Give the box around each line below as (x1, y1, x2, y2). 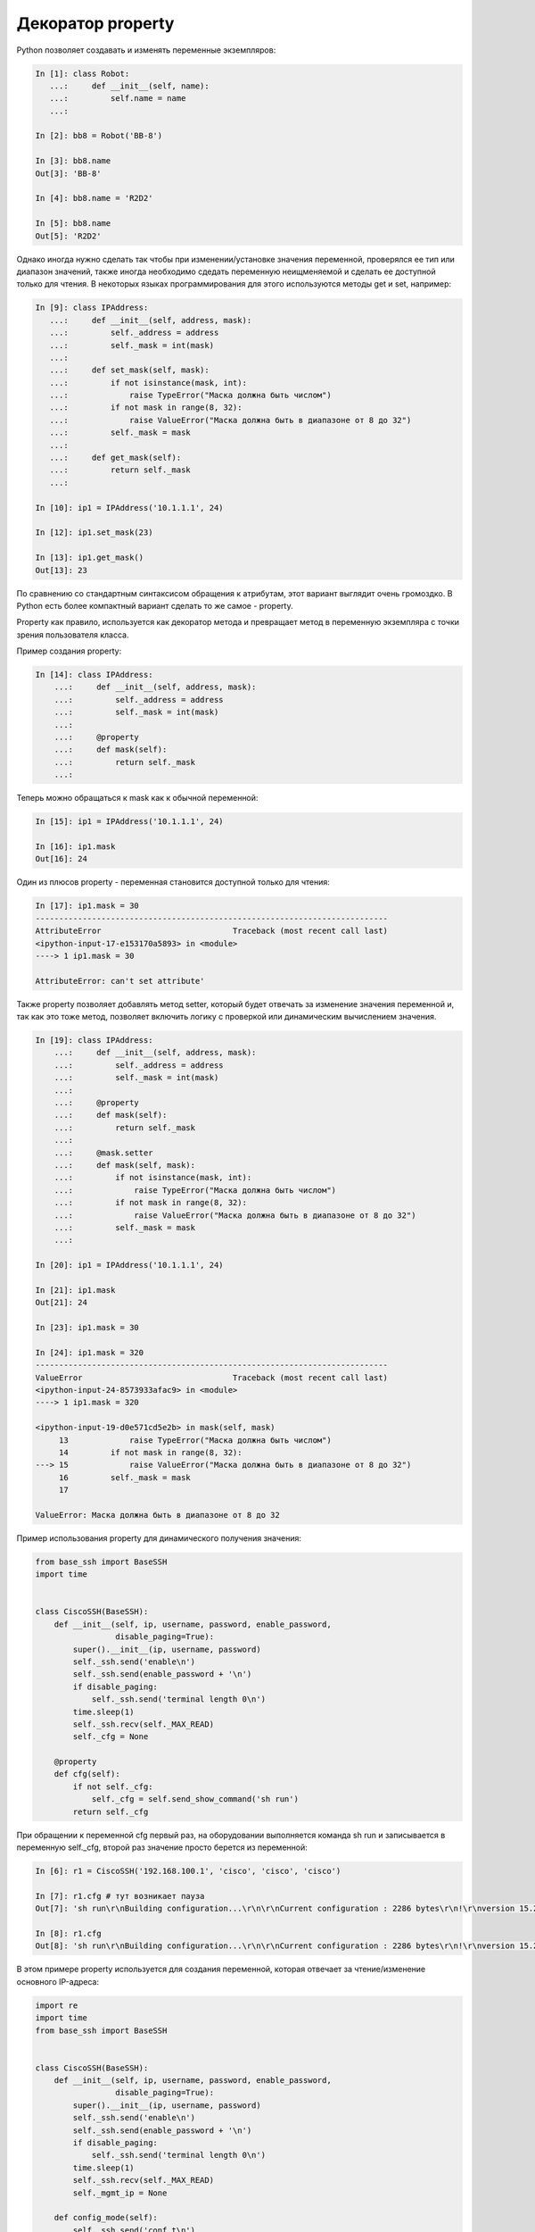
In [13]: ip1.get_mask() (35, 553, 144, 562)
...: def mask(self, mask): (53, 1160, 196, 1170)
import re (35, 2000, 78, 2011)
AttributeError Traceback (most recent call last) (35, 926, 388, 937)
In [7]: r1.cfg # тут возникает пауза (35, 1891, 205, 1901)
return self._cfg (72, 1806, 149, 1817)
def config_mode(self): (53, 2212, 158, 2223)
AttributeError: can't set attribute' (35, 976, 205, 986)
